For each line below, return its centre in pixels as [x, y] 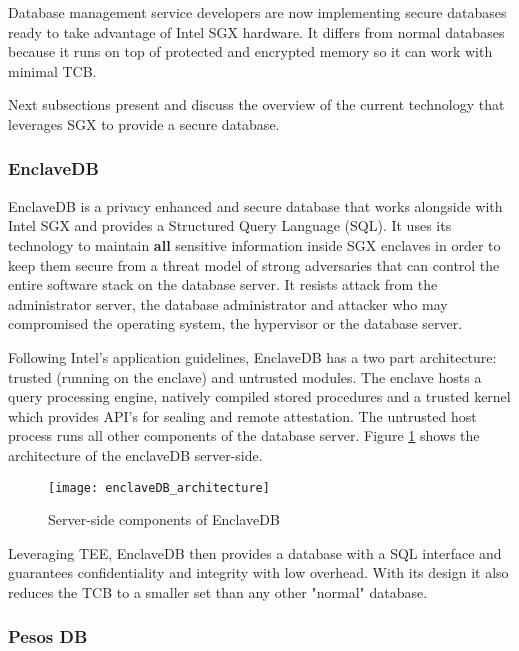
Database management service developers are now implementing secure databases [257, 12]
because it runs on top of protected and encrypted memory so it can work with [250, 51]
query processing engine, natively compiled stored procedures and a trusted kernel [259, 396]
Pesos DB [48, 636]
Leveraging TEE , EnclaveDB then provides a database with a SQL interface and [255, 552]
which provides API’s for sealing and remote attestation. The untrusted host [242, 415]
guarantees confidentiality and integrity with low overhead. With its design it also [258, 572]
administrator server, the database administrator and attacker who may [228, 303]
